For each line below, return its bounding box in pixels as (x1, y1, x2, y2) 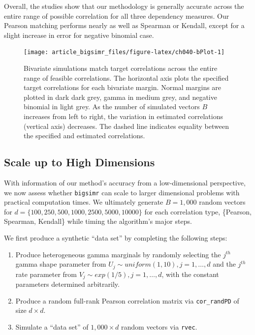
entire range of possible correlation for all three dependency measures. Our (4, 10, 229, 21)
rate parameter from (15, 269, 77, 279)
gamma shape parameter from (15, 259, 106, 269)
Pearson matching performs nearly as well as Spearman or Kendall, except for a (4, 20, 245, 30)
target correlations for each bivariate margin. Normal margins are (24, 82, 222, 92)
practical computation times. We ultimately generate (4, 197, 163, 207)
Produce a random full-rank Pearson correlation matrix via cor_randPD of (15, 295, 239, 305)
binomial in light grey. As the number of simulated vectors (24, 101, 200, 112)
